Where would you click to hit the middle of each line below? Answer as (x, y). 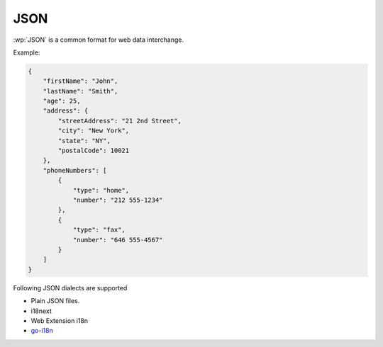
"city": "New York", (94, 131)
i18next (41, 311)
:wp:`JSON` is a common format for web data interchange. (99, 40)
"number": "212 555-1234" (118, 200)
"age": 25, (62, 101)
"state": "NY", (84, 141)
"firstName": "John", (81, 81)
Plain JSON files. (55, 301)
